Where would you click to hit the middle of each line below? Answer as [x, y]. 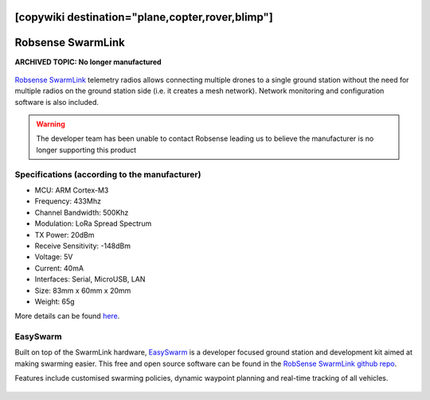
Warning [51, 124]
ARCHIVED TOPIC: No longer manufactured [88, 62]
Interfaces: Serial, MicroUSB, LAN [90, 279]
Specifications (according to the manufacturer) [108, 174]
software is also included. [57, 102]
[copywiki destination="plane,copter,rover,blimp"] [144, 17]
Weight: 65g [55, 301]
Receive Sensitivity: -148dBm [83, 246]
